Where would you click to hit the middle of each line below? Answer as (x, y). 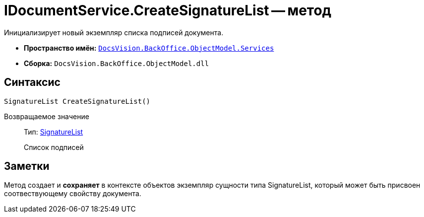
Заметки (27, 166)
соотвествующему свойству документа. (73, 194)
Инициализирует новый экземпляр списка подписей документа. (114, 32)
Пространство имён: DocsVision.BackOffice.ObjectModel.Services (149, 48)
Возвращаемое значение (47, 116)
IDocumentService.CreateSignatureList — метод (168, 10)
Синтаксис (32, 82)
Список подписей (54, 147)
